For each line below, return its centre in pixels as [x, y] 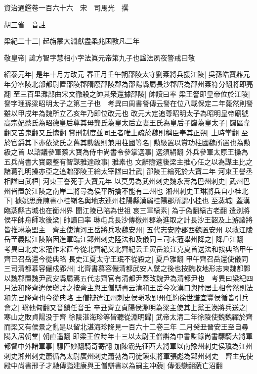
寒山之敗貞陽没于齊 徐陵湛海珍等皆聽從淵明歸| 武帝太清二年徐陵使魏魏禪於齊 [128, 317]
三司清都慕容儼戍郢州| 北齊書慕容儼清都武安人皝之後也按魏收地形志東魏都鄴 [127, 268]
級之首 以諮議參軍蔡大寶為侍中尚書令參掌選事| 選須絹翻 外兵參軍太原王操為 [126, 152]
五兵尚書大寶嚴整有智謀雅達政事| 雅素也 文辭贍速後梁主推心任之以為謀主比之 [128, 161]
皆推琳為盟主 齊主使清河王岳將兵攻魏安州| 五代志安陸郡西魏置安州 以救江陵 [128, 229]
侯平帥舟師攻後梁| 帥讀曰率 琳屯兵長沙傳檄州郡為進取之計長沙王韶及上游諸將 [128, 220]
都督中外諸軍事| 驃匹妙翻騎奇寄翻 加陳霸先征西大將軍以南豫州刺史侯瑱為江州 [128, 346]
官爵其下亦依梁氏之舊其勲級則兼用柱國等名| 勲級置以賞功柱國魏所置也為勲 [130, 142]
